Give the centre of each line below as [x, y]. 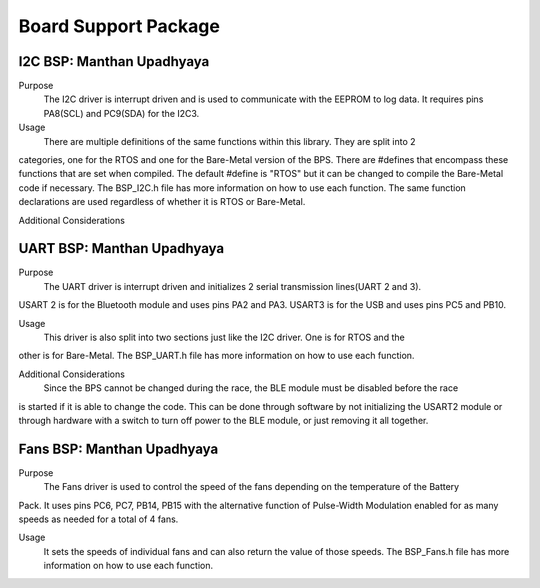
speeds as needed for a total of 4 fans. [98, 519]
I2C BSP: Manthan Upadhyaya [114, 61]
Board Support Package [119, 26]
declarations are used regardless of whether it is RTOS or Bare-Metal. [162, 202]
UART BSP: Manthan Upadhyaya [121, 248]
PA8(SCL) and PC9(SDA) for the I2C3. [121, 113]
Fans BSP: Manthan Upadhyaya [118, 448]
